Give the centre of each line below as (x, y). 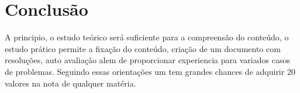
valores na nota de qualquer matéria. (70, 83)
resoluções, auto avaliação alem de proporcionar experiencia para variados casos (147, 60)
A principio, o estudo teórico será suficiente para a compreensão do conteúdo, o (147, 37)
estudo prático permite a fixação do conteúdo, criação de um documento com (143, 48)
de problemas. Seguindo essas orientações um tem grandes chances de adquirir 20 (150, 71)
